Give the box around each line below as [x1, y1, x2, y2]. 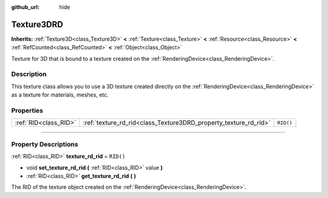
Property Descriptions [11, 140, 78, 148]
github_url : [11, 4, 39, 10]
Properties [11, 106, 44, 115]
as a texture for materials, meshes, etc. [11, 91, 109, 98]
